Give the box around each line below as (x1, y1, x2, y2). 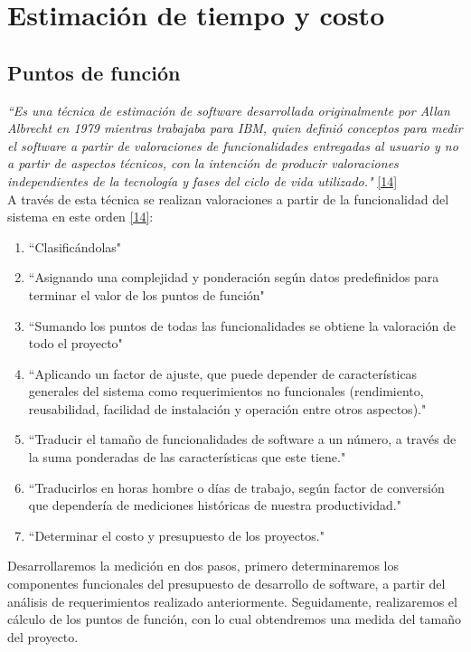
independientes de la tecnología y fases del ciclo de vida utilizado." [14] (7, 171, 398, 190)
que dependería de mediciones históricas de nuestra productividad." (28, 496, 401, 515)
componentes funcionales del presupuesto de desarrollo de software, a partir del (7, 574, 446, 593)
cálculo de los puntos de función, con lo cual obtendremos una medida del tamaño (7, 609, 461, 628)
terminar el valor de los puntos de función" (28, 285, 265, 304)
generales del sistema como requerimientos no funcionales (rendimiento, (28, 382, 424, 401)
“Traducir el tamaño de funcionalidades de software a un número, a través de (28, 430, 457, 449)
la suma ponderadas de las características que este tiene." (28, 448, 346, 467)
